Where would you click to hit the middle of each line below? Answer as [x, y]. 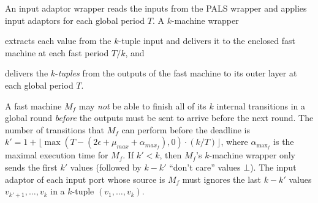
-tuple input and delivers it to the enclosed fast [207, 41]
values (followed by [106, 167]
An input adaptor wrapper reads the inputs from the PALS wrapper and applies [156, 8]
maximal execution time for [57, 155]
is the [284, 142]
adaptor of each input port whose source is [85, 179]
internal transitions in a [261, 105]
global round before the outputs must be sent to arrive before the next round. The [159, 118]
